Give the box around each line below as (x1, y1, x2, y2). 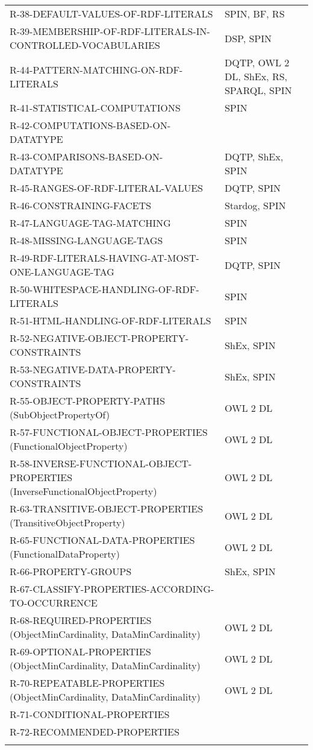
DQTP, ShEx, (225, 150, 284, 163)
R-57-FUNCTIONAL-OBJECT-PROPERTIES (10, 425, 208, 439)
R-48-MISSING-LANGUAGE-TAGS (10, 233, 163, 247)
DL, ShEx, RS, (225, 69, 288, 83)
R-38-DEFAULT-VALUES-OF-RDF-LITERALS (10, 7, 213, 20)
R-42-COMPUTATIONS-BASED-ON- (10, 118, 171, 132)
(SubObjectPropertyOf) (10, 408, 110, 421)
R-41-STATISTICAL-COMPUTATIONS (10, 101, 181, 115)
